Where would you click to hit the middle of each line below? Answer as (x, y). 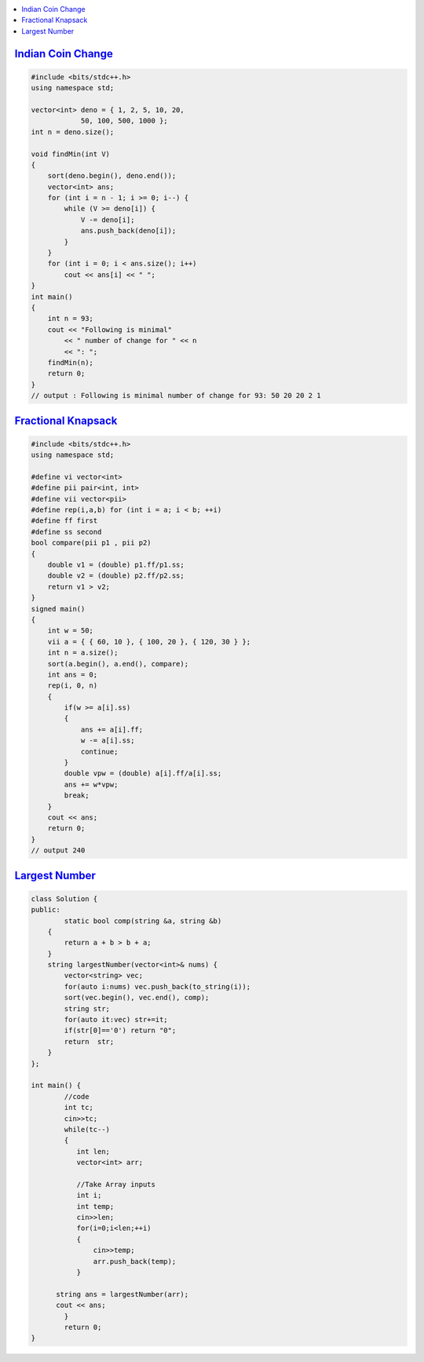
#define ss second (66, 531)
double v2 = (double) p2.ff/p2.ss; (116, 576)
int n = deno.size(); (73, 132)
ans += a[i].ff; (112, 729)
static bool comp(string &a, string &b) (143, 921)
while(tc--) (87, 1129)
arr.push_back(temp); (135, 1261)
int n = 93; (71, 319)
